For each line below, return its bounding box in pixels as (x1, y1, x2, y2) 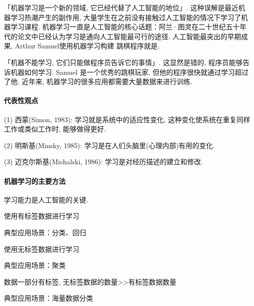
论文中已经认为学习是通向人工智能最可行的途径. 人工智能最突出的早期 (17, 31, 241, 41)
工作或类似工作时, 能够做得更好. (4, 124, 106, 134)
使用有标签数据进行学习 (4, 211, 79, 221)
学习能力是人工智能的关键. (4, 194, 88, 204)
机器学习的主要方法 (4, 175, 66, 186)
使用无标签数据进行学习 (4, 243, 79, 254)
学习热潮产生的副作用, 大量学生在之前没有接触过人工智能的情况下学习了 (10, 12, 241, 22)
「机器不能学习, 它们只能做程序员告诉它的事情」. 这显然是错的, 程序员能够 (4, 57, 243, 67)
